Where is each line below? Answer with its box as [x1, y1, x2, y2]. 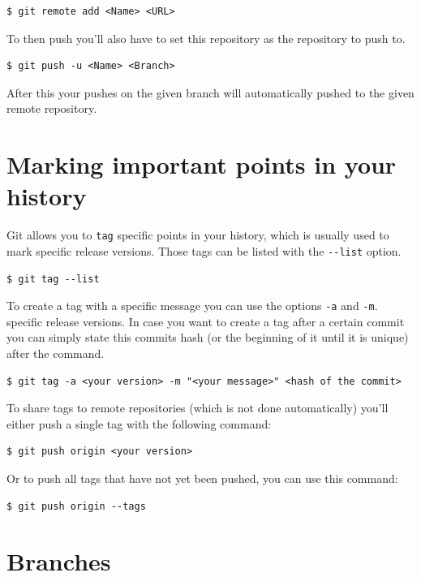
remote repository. [6, 100, 97, 117]
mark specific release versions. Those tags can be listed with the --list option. [6, 242, 402, 259]
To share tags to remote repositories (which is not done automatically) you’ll [6, 399, 389, 416]
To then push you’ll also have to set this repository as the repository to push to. [6, 29, 406, 46]
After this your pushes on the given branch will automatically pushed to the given [6, 84, 415, 101]
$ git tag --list [6, 273, 100, 285]
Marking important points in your [6, 148, 397, 181]
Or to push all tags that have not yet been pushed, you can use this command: [6, 470, 398, 486]
